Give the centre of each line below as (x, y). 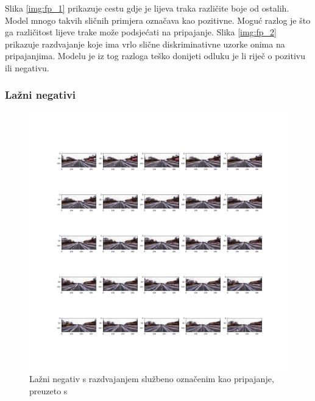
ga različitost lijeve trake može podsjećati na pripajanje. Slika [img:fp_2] (141, 32)
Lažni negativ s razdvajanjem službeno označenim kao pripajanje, (152, 379)
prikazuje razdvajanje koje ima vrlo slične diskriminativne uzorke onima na (145, 44)
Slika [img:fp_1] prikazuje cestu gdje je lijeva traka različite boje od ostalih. (147, 8)
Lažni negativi (41, 95)
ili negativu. (27, 67)
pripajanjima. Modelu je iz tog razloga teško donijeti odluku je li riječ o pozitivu (155, 56)
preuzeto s (48, 390)
